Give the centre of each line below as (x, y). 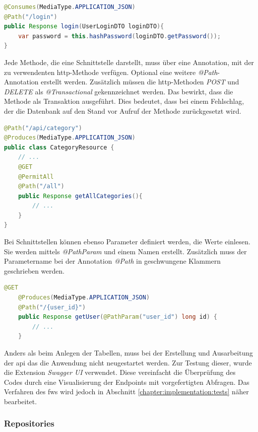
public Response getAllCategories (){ (80, 196)
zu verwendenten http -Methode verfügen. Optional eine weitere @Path (111, 72)
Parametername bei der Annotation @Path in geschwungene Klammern (112, 261)
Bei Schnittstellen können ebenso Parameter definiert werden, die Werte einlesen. (127, 242)
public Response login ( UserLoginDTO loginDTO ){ (84, 27)
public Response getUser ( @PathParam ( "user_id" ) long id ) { (118, 317)
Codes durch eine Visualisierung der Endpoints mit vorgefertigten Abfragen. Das (127, 382)
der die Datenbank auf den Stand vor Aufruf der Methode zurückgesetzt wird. (123, 110)
